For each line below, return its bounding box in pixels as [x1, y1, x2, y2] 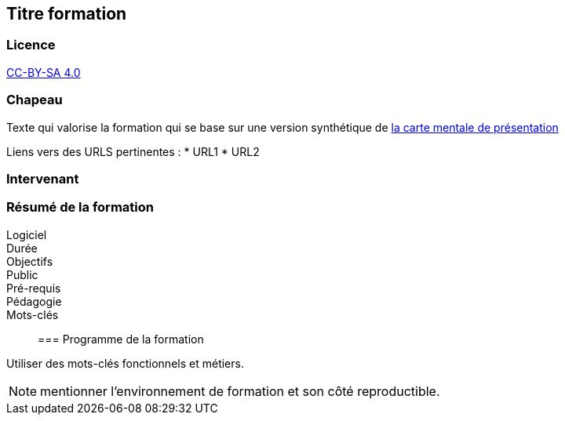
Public [6, 267, 38, 281]
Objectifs [6, 254, 53, 268]
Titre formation [6, 4, 127, 24]
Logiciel [6, 227, 47, 241]
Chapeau [6, 92, 63, 108]
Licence [6, 37, 56, 53]
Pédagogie [6, 294, 62, 308]
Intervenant [6, 170, 79, 187]
